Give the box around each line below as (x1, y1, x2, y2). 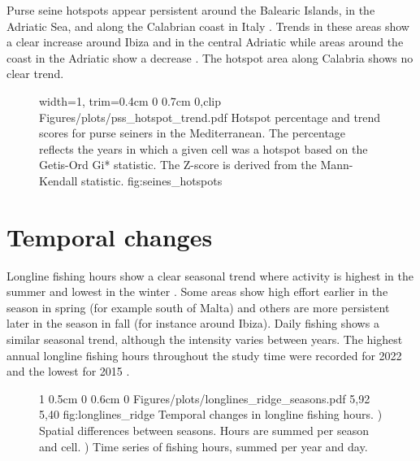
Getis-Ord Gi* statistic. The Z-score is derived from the (39, 156, 317, 173)
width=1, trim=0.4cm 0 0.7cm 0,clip (39, 92, 222, 109)
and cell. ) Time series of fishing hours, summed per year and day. (39, 437, 368, 454)
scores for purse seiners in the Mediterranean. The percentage (39, 124, 346, 141)
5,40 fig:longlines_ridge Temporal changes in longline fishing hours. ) (39, 406, 383, 423)
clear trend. (6, 65, 64, 82)
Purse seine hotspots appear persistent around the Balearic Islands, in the (6, 2, 375, 18)
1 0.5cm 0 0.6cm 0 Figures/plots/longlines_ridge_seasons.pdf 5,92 (39, 389, 370, 407)
